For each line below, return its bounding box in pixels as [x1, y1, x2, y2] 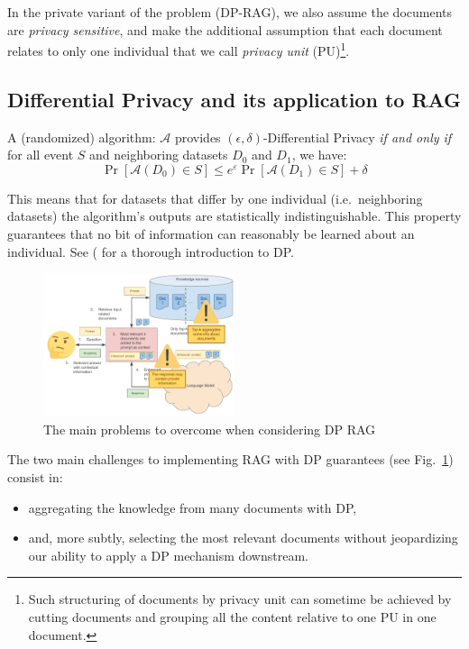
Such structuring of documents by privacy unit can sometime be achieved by [28, 590, 452, 608]
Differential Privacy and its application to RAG [7, 85, 462, 113]
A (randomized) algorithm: [7, 127, 156, 146]
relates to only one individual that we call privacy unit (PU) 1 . [7, 39, 350, 59]
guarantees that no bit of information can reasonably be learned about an [7, 224, 415, 243]
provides [174, 127, 221, 146]
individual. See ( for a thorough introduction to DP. [7, 242, 294, 261]
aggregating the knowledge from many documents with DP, [28, 498, 357, 516]
